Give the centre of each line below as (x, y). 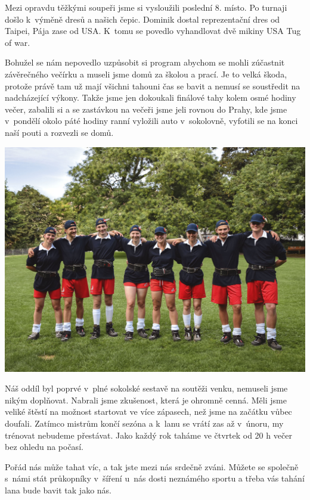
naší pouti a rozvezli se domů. (59, 132)
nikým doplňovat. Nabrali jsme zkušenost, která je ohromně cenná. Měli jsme (146, 400)
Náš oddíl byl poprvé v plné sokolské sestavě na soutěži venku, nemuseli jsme (146, 388)
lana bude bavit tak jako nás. (58, 490)
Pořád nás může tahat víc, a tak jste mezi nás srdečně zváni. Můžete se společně (152, 466)
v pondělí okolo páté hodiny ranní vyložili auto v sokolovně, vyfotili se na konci (151, 121)
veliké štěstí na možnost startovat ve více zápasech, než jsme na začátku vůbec (148, 412)
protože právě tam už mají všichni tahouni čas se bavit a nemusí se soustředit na (153, 86)
